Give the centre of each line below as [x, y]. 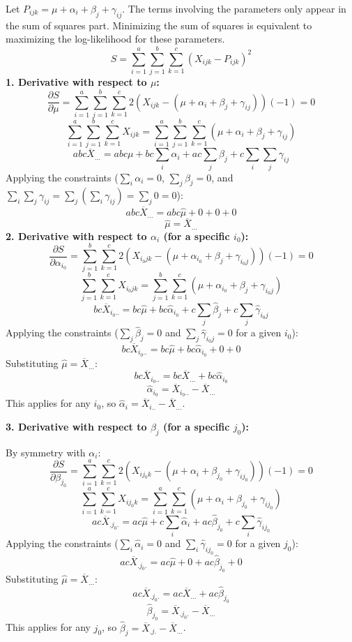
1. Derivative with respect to [76, 82]
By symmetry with [46, 452]
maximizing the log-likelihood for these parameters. [115, 39]
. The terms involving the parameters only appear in [234, 8]
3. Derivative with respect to [76, 426]
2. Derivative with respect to [76, 236]
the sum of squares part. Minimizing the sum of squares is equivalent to [159, 25]
